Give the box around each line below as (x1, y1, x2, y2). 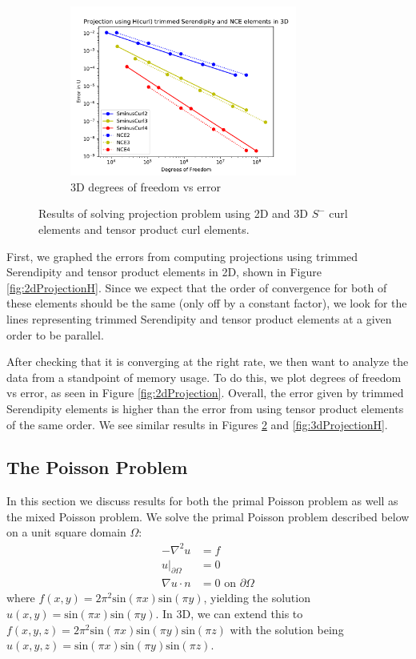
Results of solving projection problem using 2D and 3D (38, 205, 308, 222)
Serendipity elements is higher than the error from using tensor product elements (6, 400, 404, 416)
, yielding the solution (203, 589, 310, 606)
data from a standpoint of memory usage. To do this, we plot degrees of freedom (6, 368, 402, 385)
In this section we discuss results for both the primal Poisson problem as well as (6, 492, 398, 509)
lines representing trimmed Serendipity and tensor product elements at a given (6, 310, 392, 327)
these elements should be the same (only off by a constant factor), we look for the (6, 295, 407, 311)
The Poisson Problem (6, 455, 188, 480)
